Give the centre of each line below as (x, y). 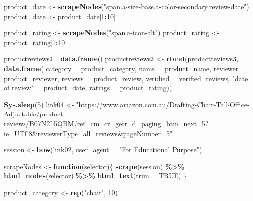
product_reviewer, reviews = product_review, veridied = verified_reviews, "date (126, 78)
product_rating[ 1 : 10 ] (36, 42)
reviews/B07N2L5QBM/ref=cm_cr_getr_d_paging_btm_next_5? (106, 123)
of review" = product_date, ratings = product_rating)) (88, 88)
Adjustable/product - (35, 114)
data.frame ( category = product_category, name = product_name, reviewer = (125, 68)
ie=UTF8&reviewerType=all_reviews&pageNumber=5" (88, 133)
